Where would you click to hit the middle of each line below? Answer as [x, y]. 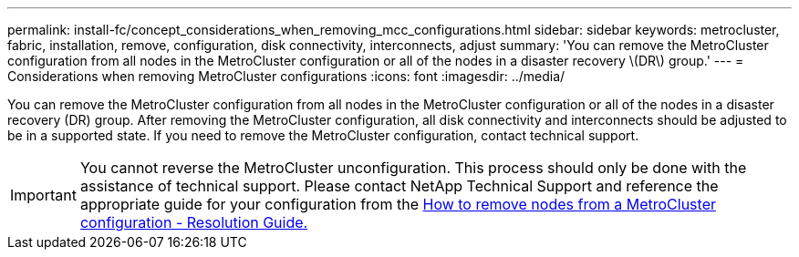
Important [43, 195]
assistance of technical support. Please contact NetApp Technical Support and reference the [399, 186]
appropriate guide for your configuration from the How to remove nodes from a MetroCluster [398, 204]
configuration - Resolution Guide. [194, 222]
